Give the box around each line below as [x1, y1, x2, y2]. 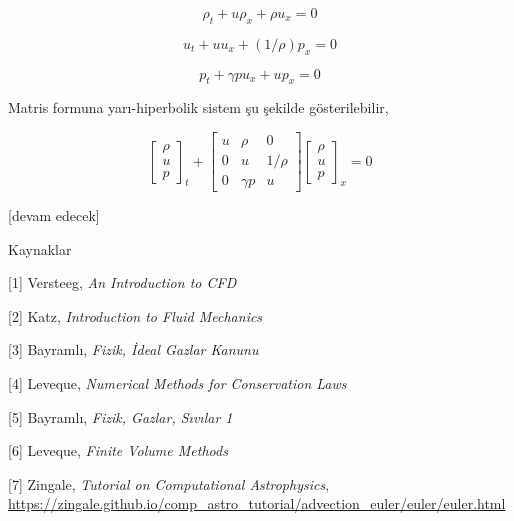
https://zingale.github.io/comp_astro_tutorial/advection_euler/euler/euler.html [8, 493, 506, 514]
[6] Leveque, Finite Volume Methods [8, 440, 228, 461]
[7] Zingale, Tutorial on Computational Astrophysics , [8, 473, 330, 494]
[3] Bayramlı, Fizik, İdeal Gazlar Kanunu [8, 339, 259, 360]
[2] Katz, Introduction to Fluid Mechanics [8, 305, 263, 326]
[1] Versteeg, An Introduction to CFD [8, 272, 237, 293]
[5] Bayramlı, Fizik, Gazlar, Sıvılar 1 [8, 406, 233, 427]
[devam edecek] [8, 205, 100, 226]
